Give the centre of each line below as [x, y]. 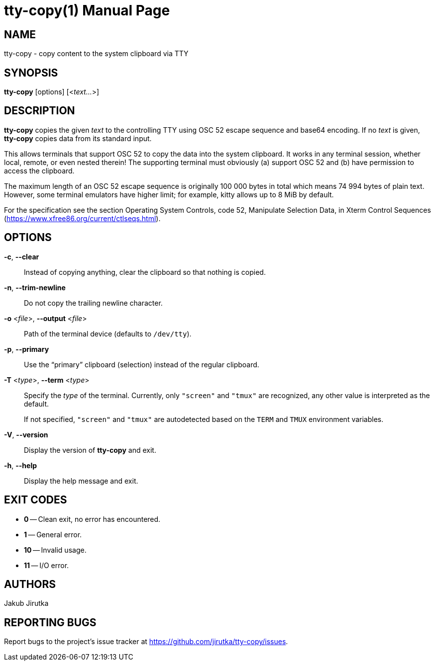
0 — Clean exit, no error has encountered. [92, 519]
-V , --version [26, 434]
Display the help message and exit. [81, 481]
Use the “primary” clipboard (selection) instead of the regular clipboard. [142, 364]
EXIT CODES [36, 500]
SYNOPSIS [31, 73]
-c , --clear [22, 256]
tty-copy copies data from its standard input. [78, 138]
